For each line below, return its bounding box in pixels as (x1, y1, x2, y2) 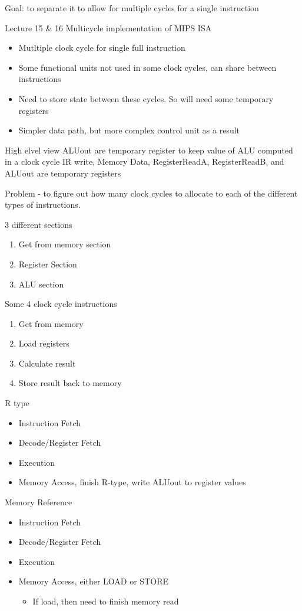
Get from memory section (18, 238, 111, 250)
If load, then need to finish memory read (32, 595, 179, 607)
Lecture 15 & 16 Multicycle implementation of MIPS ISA (5, 21, 212, 34)
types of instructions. (5, 198, 81, 211)
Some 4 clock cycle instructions (5, 298, 117, 310)
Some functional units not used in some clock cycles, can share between (18, 61, 277, 73)
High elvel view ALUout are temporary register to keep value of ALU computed (5, 143, 293, 156)
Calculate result (18, 357, 76, 369)
